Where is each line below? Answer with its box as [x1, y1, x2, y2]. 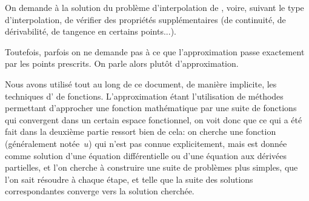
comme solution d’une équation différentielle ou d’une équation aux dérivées [5, 149, 287, 162]
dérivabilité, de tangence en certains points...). [5, 25, 176, 38]
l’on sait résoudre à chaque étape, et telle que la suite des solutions [5, 172, 253, 185]
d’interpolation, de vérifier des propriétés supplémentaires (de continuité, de [5, 13, 286, 26]
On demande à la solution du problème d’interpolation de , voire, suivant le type [5, 1, 304, 13]
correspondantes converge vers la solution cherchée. [5, 185, 194, 197]
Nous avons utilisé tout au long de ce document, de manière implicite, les [5, 77, 277, 90]
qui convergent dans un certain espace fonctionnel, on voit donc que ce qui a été [5, 113, 302, 126]
